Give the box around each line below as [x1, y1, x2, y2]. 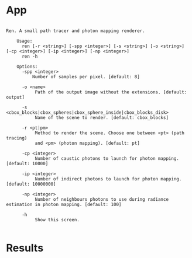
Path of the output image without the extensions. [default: [35, 89, 187, 95]
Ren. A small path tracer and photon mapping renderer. [6, 27, 145, 34]
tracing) [6, 135, 28, 141]
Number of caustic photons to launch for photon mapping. [35, 155, 180, 161]
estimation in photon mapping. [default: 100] [6, 201, 122, 207]
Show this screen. [35, 217, 80, 222]
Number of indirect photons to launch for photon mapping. [35, 176, 182, 182]
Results [6, 242, 44, 254]
